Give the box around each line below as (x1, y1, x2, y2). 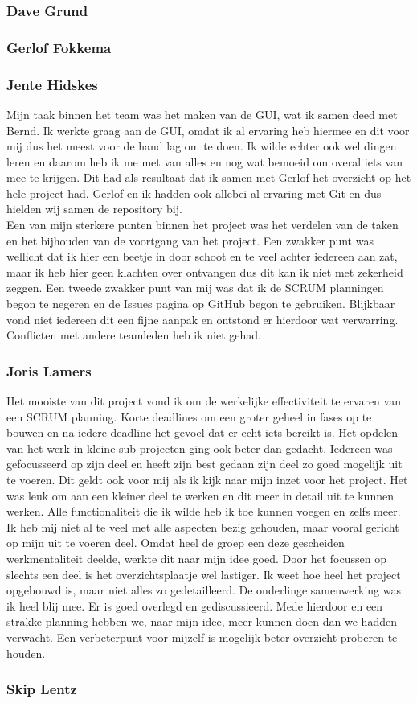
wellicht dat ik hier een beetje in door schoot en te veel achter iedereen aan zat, (6, 248, 398, 265)
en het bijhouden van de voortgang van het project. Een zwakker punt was (6, 232, 374, 249)
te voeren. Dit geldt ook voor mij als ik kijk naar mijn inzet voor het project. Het (6, 471, 408, 487)
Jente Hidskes (6, 74, 98, 94)
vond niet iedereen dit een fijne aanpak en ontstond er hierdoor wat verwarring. (6, 310, 399, 327)
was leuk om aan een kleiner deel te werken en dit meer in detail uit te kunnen (6, 487, 394, 504)
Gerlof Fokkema (6, 37, 112, 57)
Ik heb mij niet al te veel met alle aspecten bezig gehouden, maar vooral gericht (6, 518, 399, 535)
